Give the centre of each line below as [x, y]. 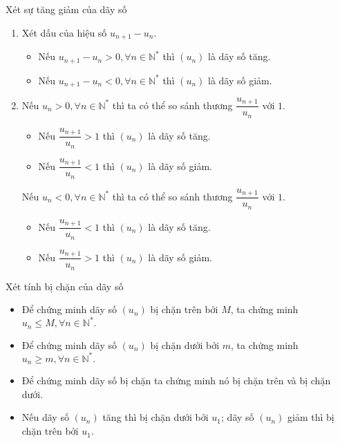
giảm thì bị [311, 417]
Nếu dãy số [45, 417]
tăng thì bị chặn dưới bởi [155, 417]
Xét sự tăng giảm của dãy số [66, 9]
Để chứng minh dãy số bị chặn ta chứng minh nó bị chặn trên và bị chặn [176, 380]
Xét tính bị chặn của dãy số [65, 286]
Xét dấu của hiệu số [64, 32]
